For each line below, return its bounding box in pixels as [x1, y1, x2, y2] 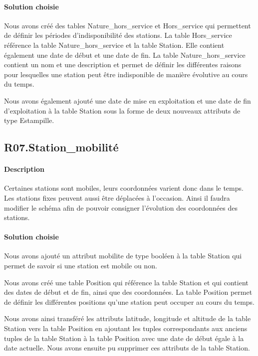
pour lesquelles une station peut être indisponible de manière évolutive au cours [4, 69, 248, 79]
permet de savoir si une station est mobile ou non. [4, 260, 157, 271]
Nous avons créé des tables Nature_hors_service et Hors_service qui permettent [4, 20, 251, 30]
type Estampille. [4, 115, 54, 125]
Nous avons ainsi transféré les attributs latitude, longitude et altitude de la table [4, 313, 251, 324]
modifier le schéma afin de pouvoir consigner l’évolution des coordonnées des [4, 202, 238, 213]
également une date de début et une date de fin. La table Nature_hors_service [4, 49, 246, 60]
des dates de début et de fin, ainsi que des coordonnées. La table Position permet [4, 287, 253, 297]
